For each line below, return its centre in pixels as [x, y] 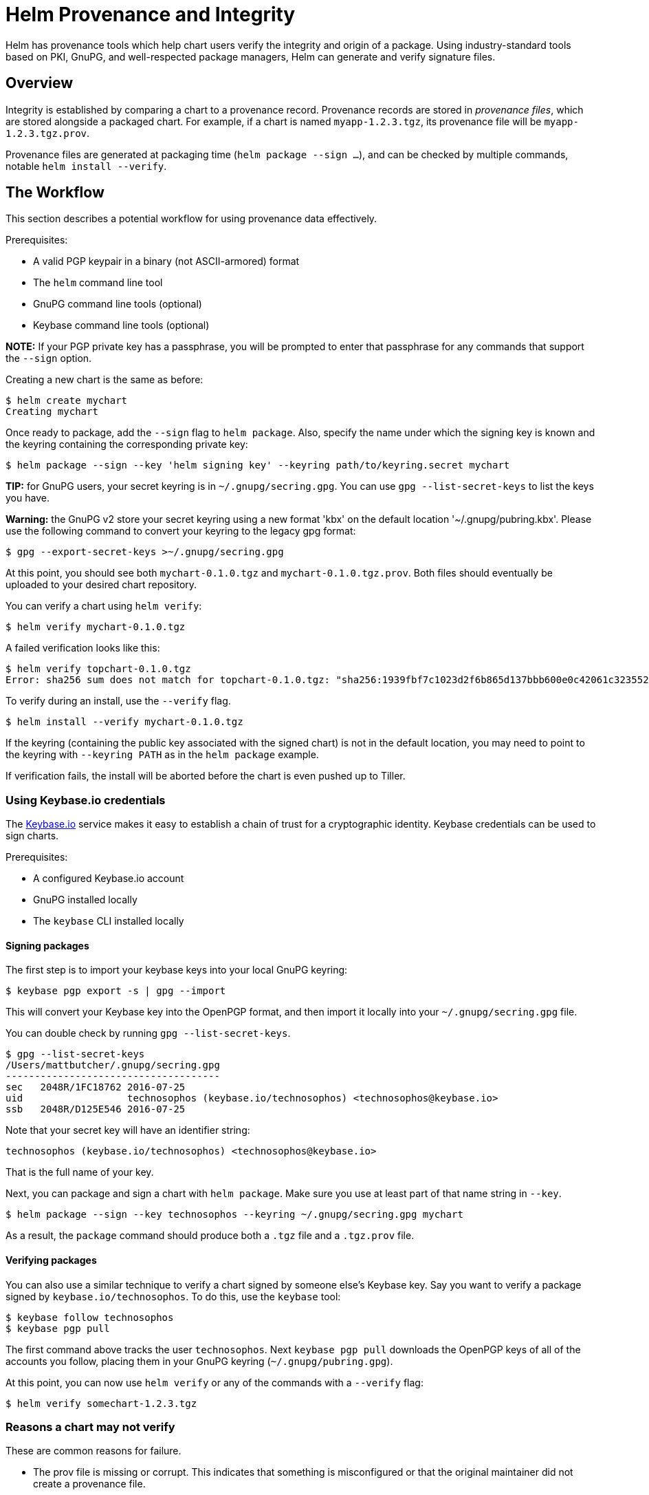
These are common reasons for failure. [93, 1451]
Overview [40, 83]
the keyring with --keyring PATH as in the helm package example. [162, 755]
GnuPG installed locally [85, 900]
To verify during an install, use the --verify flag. [118, 701]
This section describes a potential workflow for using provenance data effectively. [191, 219]
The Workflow [55, 193]
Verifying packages [51, 1260]
